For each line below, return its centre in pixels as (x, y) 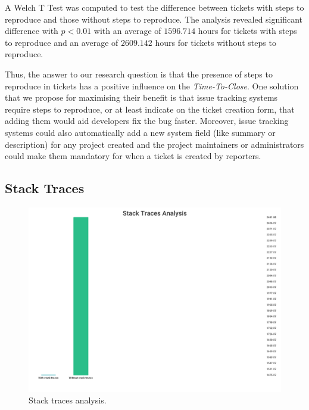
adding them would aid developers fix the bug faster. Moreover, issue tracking (147, 121)
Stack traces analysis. (68, 400)
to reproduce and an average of (62, 42)
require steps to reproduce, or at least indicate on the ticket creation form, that (150, 109)
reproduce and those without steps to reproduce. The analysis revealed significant (154, 19)
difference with (32, 31)
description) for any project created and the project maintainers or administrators (154, 144)
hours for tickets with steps (247, 31)
